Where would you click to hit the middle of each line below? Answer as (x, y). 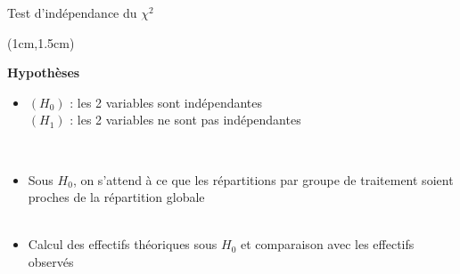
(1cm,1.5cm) (41, 42)
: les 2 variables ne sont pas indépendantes (185, 120)
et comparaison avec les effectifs (328, 244)
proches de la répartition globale (116, 197)
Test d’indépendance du (72, 12)
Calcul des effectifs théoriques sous (123, 244)
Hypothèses (44, 73)
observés (51, 261)
